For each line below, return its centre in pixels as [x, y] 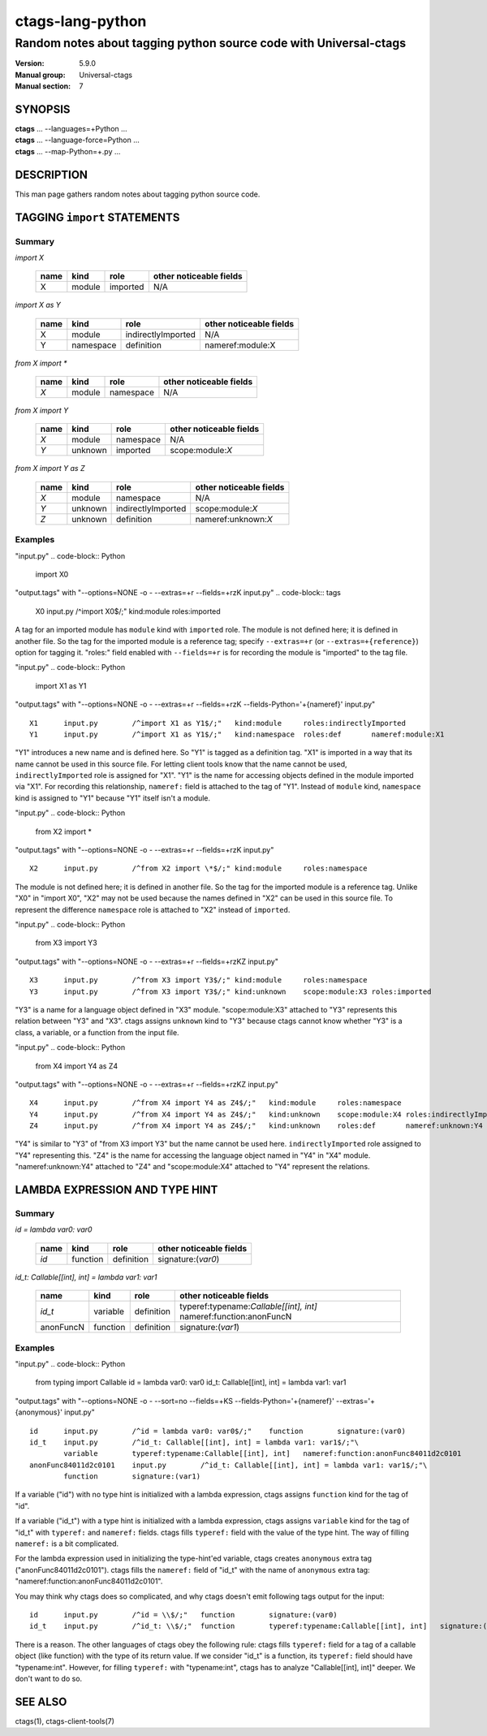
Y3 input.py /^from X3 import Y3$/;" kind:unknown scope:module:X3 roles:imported [231, 991]
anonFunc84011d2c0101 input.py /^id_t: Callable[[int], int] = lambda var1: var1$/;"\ [228, 1465]
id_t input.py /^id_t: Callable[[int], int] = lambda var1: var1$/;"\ [194, 1442]
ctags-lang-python [81, 21]
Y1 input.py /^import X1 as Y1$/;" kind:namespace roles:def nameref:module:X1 [237, 734]
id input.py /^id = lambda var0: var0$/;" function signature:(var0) [218, 1431]
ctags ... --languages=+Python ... [71, 129]
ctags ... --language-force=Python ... [77, 140]
